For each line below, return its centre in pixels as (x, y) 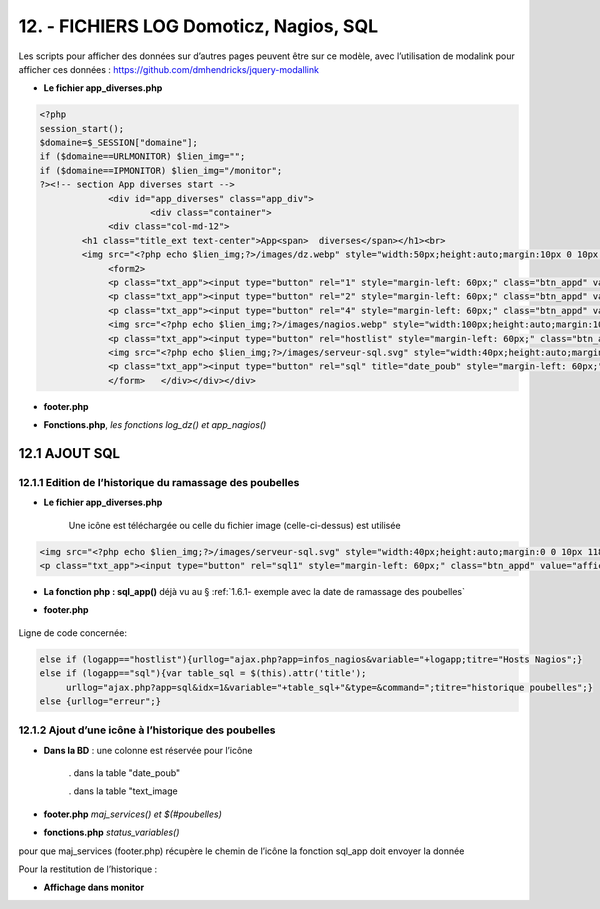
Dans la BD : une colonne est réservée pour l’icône (148, 750)
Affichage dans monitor (94, 887)
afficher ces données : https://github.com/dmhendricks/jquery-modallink (169, 69)
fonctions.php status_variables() (111, 832)
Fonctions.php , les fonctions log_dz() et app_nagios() (155, 425)
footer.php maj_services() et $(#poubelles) (132, 814)
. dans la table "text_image (123, 791)
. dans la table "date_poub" (124, 773)
